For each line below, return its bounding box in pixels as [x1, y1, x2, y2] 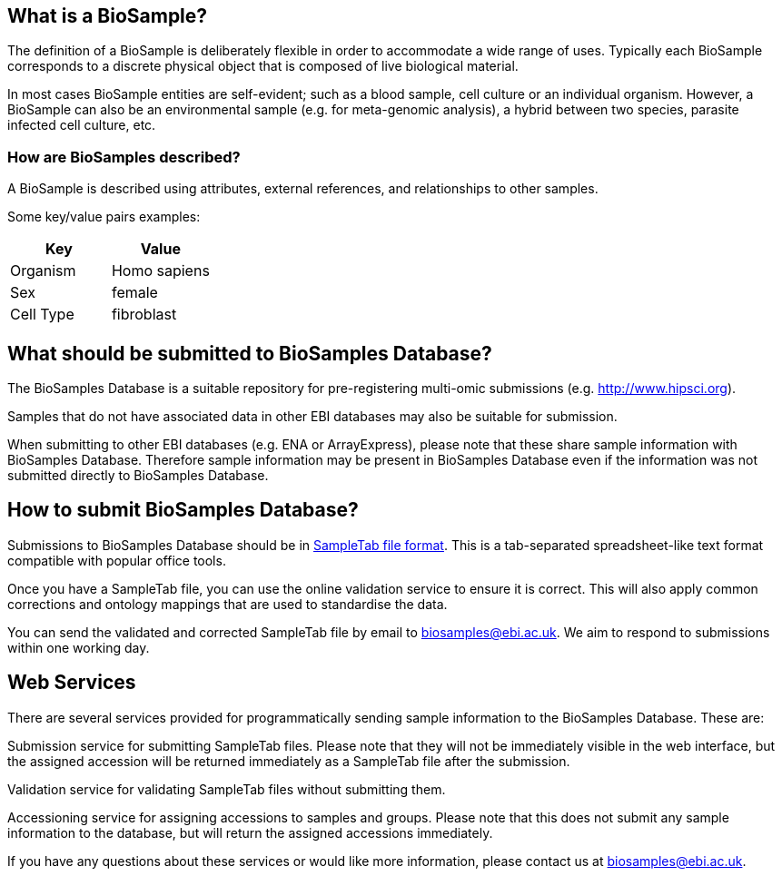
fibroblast [111, 305, 177, 324]
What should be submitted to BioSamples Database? [7, 341, 492, 365]
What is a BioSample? [7, 5, 208, 27]
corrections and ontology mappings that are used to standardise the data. [7, 595, 448, 612]
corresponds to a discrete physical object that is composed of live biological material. [7, 58, 519, 74]
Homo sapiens [111, 261, 210, 281]
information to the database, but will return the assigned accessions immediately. [7, 824, 493, 841]
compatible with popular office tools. [7, 552, 226, 568]
